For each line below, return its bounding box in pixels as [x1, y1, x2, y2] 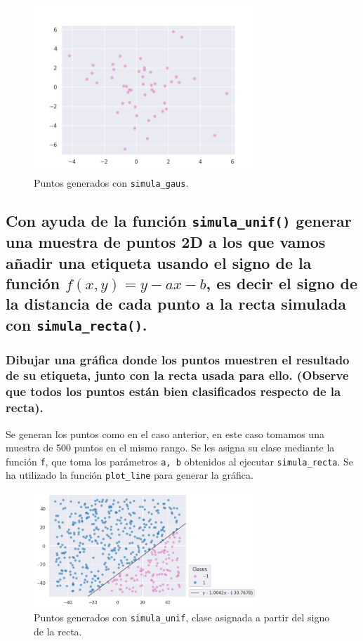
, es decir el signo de [206, 272, 358, 293]
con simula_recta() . [6, 313, 147, 335]
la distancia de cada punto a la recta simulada [6, 293, 347, 315]
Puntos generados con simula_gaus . [34, 176, 189, 190]
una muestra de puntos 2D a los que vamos [6, 231, 326, 253]
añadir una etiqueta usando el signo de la [6, 251, 312, 273]
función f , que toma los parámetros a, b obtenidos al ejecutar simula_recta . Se [6, 454, 354, 468]
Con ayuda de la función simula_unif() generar [6, 210, 352, 232]
